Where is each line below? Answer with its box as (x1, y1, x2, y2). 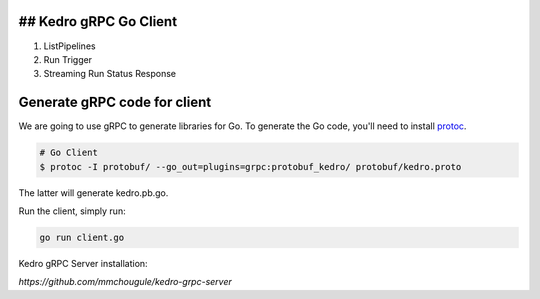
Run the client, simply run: (18, 205, 126, 217)
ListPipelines (43, 40, 96, 52)
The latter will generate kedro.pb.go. (18, 186, 169, 199)
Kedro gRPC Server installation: (18, 257, 149, 269)
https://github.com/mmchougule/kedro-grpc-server (18, 276, 232, 288)
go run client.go (39, 231, 125, 243)
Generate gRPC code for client (18, 94, 212, 111)
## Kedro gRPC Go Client (18, 13, 178, 30)
